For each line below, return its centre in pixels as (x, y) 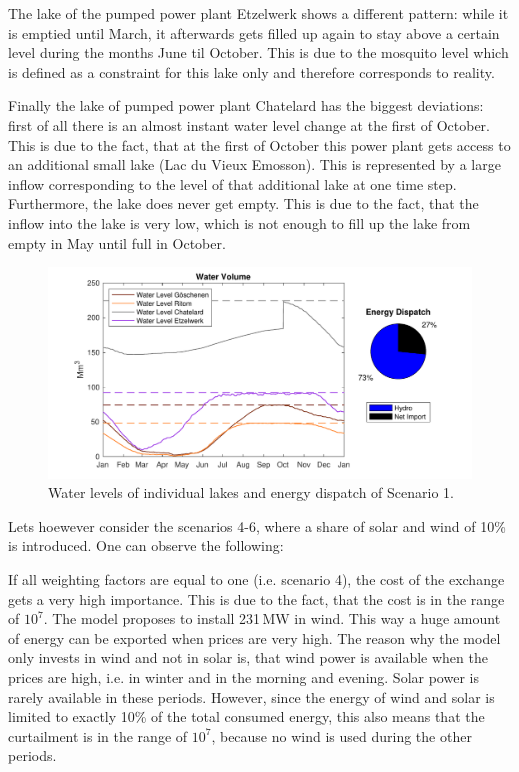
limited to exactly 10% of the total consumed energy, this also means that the (246, 716)
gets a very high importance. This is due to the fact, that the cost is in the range (256, 598)
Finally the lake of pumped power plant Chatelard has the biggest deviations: (246, 105)
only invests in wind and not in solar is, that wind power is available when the (248, 657)
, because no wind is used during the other (341, 735)
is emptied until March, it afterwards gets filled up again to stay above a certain (254, 32)
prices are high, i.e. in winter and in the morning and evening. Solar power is (243, 677)
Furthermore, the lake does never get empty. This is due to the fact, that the (243, 203)
